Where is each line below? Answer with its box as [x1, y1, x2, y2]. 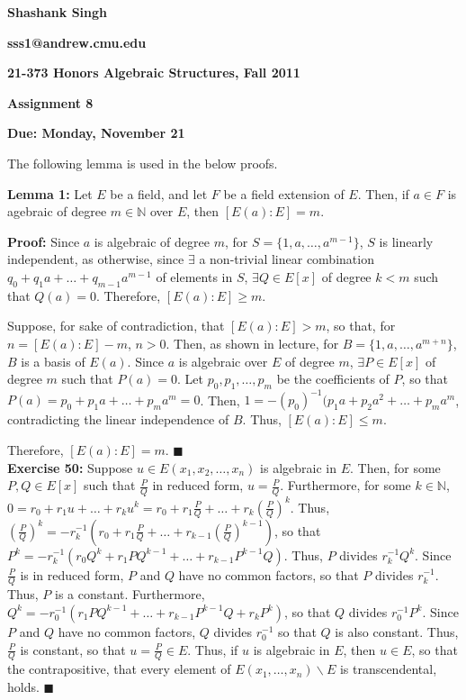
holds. [7, 677, 40, 695]
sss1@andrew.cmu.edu [7, 32, 147, 51]
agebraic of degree [7, 202, 107, 221]
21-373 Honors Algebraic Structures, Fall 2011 [7, 63, 300, 82]
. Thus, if [187, 640, 238, 659]
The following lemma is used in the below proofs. [7, 153, 278, 172]
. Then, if [357, 184, 409, 203]
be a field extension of [223, 184, 345, 203]
